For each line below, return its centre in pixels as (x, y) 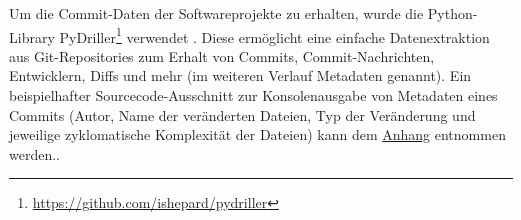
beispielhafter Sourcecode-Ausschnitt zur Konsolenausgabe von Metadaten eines (253, 95)
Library (32, 36)
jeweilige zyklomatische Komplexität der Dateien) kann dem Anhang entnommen (257, 134)
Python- (452, 13)
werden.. (34, 153)
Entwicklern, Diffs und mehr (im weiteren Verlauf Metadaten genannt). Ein (240, 75)
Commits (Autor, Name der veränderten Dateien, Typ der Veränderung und (242, 114)
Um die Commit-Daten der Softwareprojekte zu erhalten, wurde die (216, 13)
